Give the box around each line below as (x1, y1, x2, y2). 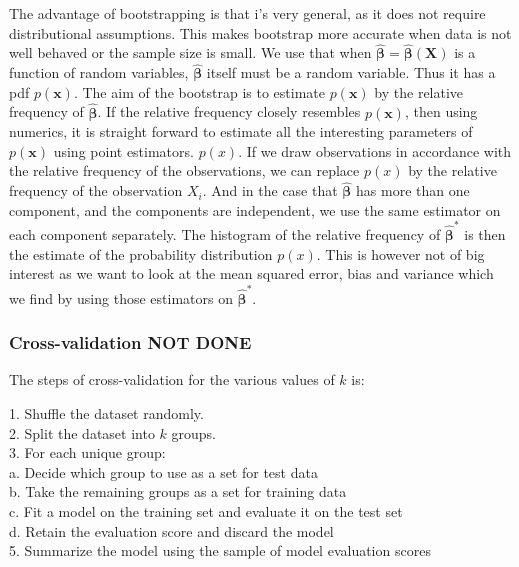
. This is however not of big (316, 243, 485, 264)
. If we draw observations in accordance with (238, 140, 512, 161)
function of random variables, (9, 62, 189, 83)
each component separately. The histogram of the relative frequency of (9, 224, 441, 245)
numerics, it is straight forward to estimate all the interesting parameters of (9, 121, 473, 142)
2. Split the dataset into (9, 422, 155, 443)
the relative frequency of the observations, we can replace (9, 160, 360, 181)
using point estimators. (53, 140, 194, 161)
